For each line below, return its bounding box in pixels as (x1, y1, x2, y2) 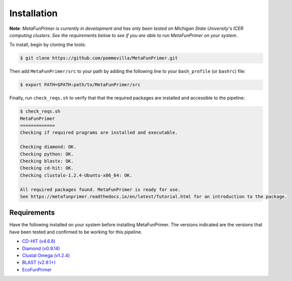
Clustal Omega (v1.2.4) (22, 253, 70, 258)
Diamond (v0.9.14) (22, 245, 60, 251)
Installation (9, 8, 58, 19)
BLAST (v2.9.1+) (22, 259, 56, 266)
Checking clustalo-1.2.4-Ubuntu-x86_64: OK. (20, 172, 133, 178)
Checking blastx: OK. (20, 158, 74, 164)
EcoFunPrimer (22, 266, 52, 272)
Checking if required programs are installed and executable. (20, 130, 178, 135)
